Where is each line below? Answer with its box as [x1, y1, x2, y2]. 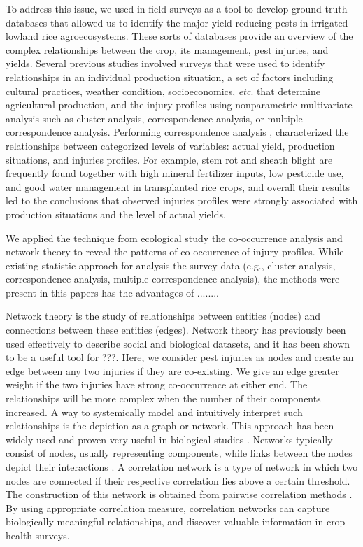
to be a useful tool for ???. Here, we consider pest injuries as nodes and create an [6, 350, 354, 364]
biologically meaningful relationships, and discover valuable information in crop [6, 514, 346, 529]
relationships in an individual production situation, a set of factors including [6, 69, 334, 84]
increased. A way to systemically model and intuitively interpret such [6, 404, 303, 419]
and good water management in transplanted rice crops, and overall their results [6, 179, 350, 194]
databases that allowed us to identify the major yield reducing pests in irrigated [6, 15, 348, 29]
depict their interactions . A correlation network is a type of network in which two [6, 460, 358, 474]
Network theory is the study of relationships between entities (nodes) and [6, 308, 321, 323]
